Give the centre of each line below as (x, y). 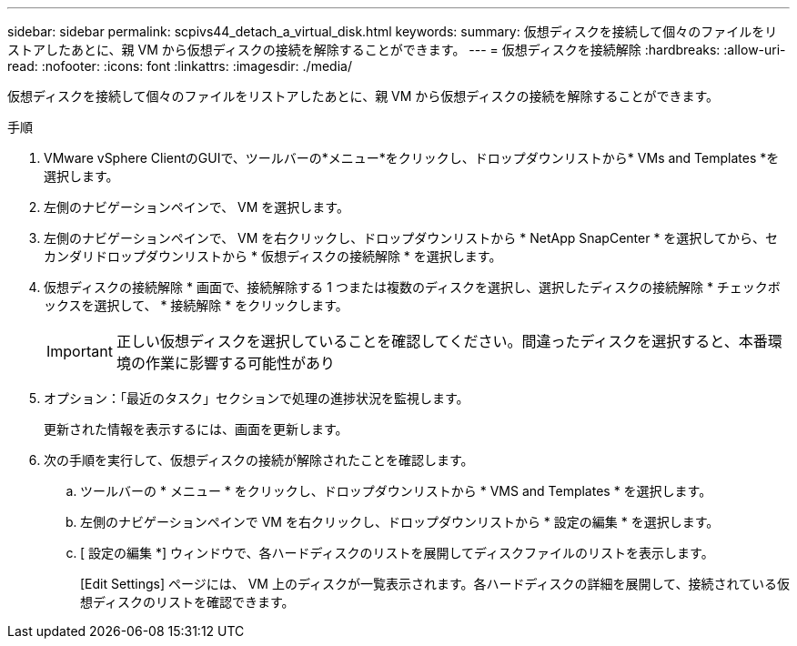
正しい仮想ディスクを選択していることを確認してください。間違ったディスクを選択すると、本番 (442, 341)
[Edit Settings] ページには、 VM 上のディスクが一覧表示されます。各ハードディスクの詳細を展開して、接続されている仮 (435, 584)
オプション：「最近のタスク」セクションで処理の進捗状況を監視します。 (257, 398)
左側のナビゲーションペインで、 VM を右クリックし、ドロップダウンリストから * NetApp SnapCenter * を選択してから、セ (411, 238)
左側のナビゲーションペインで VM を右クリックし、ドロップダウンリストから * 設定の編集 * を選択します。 (400, 522)
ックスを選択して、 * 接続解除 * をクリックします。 (196, 305)
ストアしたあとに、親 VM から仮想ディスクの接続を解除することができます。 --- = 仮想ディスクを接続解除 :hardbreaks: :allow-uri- (397, 50)
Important (80, 351)
